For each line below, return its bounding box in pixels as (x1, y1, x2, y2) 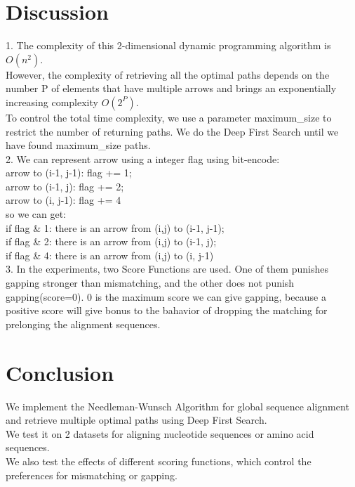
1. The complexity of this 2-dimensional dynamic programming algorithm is (6, 38, 331, 53)
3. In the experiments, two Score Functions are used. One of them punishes (6, 261, 328, 276)
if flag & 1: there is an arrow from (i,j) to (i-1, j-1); (6, 220, 225, 235)
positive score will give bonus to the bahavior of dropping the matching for (6, 303, 328, 318)
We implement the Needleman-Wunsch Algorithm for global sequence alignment (6, 398, 349, 413)
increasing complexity (6, 94, 98, 109)
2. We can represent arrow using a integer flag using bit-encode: (6, 151, 280, 166)
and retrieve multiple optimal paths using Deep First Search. (6, 413, 267, 427)
